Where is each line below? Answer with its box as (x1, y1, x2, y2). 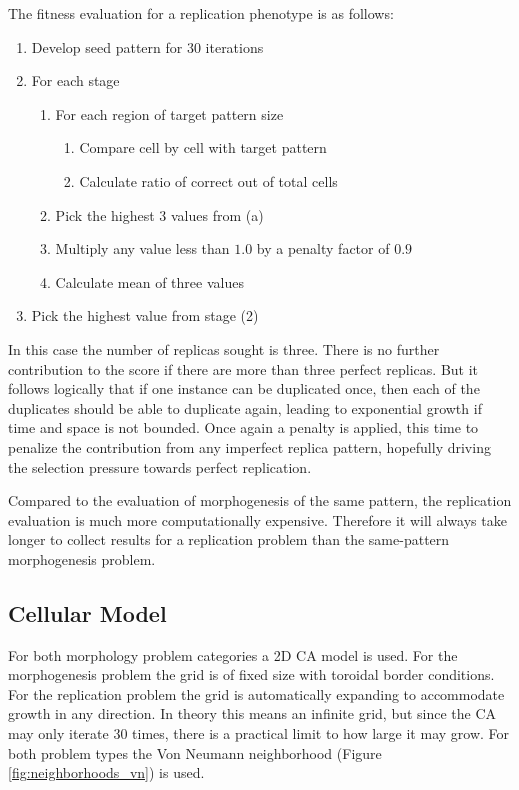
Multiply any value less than (55, 238, 230, 259)
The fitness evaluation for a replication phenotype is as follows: (8, 3, 394, 23)
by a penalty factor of (256, 238, 390, 259)
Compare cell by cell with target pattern (79, 137, 327, 158)
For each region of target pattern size (55, 103, 284, 124)
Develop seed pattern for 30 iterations (31, 36, 264, 57)
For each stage (31, 70, 120, 91)
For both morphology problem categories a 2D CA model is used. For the (8, 644, 458, 665)
